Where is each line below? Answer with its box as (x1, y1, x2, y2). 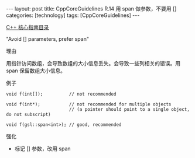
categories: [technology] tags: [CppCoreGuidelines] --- (6, 12, 140, 19)
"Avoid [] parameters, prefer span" (6, 36, 90, 42)
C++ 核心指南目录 (6, 24, 49, 30)
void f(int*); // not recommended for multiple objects (6, 101, 172, 107)
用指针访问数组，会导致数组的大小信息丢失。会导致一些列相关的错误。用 (6, 60, 180, 66)
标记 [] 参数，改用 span (14, 145, 71, 152)
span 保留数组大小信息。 (6, 67, 66, 74)
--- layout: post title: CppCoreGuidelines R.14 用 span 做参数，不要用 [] (6, 5, 177, 12)
